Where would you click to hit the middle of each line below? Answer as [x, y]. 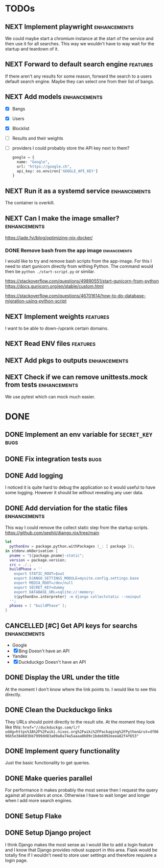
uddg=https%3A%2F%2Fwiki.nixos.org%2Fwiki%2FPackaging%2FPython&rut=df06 [82, 732]
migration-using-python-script [36, 301]
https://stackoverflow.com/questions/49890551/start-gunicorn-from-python [82, 281]
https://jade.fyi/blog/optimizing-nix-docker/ [49, 238]
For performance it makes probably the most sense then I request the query [82, 790]
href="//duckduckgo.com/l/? [51, 728]
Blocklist [21, 128]
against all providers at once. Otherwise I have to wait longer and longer [78, 795]
